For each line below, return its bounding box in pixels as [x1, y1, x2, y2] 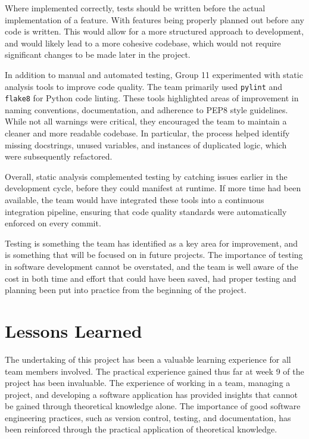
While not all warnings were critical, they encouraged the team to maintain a [5, 115, 287, 127]
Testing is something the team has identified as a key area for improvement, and [5, 236, 298, 249]
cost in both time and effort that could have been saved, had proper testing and [5, 272, 296, 284]
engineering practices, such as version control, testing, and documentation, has [5, 411, 291, 424]
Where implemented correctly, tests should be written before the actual [5, 2, 266, 14]
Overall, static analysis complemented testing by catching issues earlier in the [5, 170, 288, 182]
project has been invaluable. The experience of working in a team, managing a [5, 376, 291, 389]
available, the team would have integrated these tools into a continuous [5, 194, 264, 206]
